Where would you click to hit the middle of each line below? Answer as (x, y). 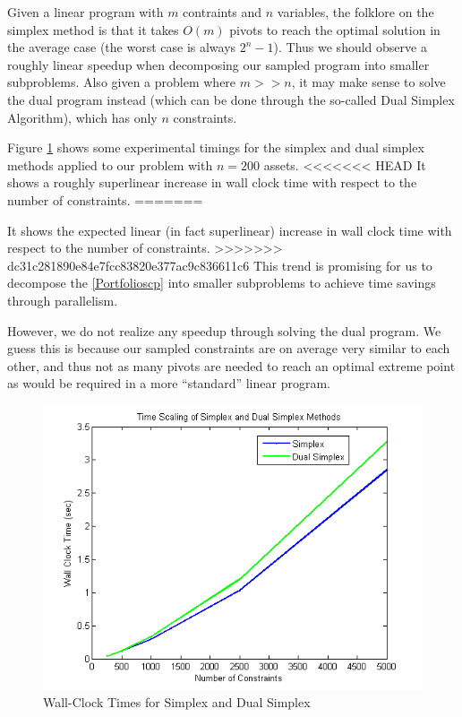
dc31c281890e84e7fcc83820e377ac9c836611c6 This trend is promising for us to (220, 265)
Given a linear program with (86, 12)
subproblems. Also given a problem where (122, 82)
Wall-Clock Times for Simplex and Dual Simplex (177, 702)
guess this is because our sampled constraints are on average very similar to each (229, 348)
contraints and (222, 12)
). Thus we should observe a (350, 47)
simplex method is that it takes (93, 29)
